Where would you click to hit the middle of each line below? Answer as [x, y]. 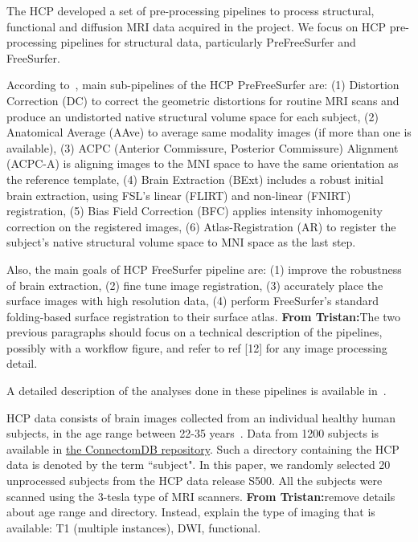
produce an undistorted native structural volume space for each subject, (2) [193, 116]
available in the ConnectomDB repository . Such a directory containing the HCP [203, 448]
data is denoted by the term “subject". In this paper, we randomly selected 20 [199, 465]
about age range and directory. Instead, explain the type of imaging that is [191, 512]
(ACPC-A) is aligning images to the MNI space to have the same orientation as [203, 163]
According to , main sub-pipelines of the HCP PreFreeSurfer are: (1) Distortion [203, 85]
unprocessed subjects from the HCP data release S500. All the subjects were [195, 481]
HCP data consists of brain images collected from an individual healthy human [201, 417]
